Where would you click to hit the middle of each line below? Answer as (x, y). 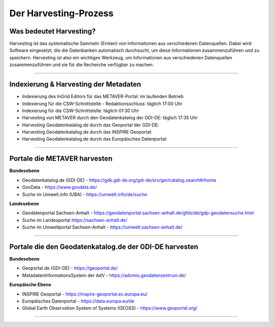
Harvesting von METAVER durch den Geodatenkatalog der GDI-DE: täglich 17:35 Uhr (110, 118)
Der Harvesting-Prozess (61, 13)
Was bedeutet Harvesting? (53, 31)
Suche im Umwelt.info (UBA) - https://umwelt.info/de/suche (84, 194)
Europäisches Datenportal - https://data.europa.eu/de (78, 301)
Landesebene (24, 204)
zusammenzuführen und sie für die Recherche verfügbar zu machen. (82, 65)
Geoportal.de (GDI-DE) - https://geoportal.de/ (70, 268)
